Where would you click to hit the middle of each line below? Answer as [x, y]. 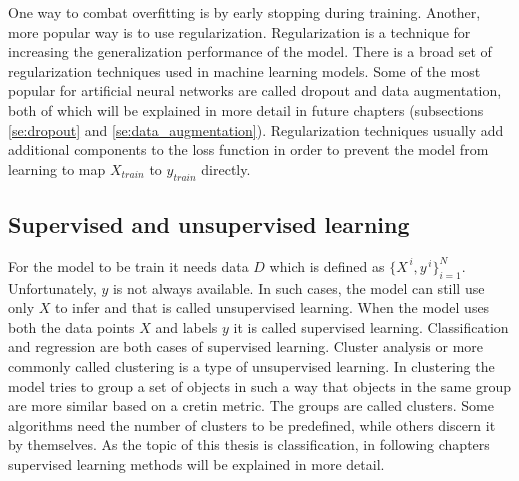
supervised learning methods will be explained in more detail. [196, 463]
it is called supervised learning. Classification [371, 326]
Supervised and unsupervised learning [209, 223]
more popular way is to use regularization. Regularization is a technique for [239, 31]
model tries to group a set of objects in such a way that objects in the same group [259, 385]
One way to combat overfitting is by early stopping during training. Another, [244, 12]
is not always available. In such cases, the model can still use [298, 287]
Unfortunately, [52, 287]
